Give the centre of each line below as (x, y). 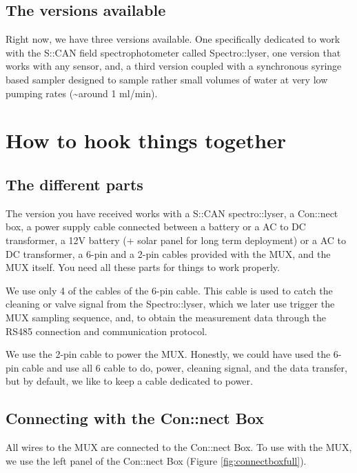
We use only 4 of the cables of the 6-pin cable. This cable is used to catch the (169, 290)
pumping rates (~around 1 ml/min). (82, 93)
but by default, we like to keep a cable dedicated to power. (129, 381)
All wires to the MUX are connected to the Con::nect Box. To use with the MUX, (179, 447)
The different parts (74, 184)
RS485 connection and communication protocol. (106, 331)
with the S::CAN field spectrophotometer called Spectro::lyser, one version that (173, 52)
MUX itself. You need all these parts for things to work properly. (143, 267)
